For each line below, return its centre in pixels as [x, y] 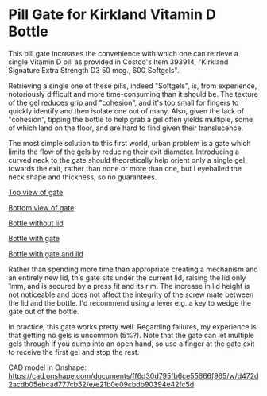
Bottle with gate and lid [46, 254]
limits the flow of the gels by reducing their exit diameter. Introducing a [124, 152]
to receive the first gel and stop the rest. [74, 352]
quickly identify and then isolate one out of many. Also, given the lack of [126, 111]
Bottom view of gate [41, 207]
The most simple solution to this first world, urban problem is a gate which [130, 143]
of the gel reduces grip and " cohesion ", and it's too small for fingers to [124, 102]
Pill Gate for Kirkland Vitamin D [112, 15]
